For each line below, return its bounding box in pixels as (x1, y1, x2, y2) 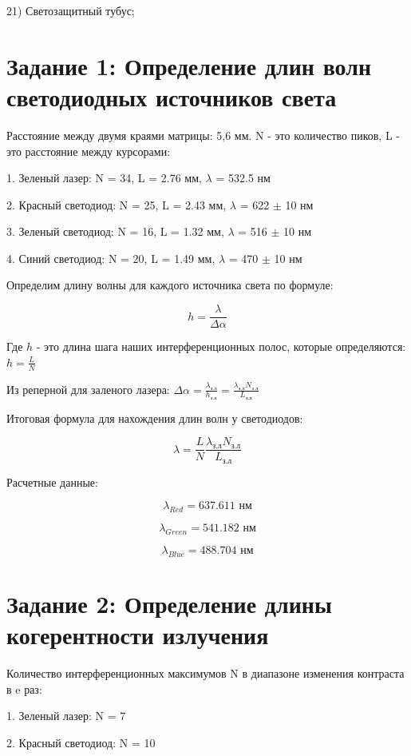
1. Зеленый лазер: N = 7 (6, 707, 126, 724)
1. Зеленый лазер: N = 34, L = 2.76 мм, (6, 169, 202, 186)
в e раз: (6, 680, 42, 697)
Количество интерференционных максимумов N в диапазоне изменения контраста (6, 665, 405, 682)
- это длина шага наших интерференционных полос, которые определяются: (36, 338, 406, 355)
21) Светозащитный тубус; (6, 2, 135, 18)
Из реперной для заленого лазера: (6, 380, 170, 397)
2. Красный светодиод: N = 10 (6, 734, 156, 750)
